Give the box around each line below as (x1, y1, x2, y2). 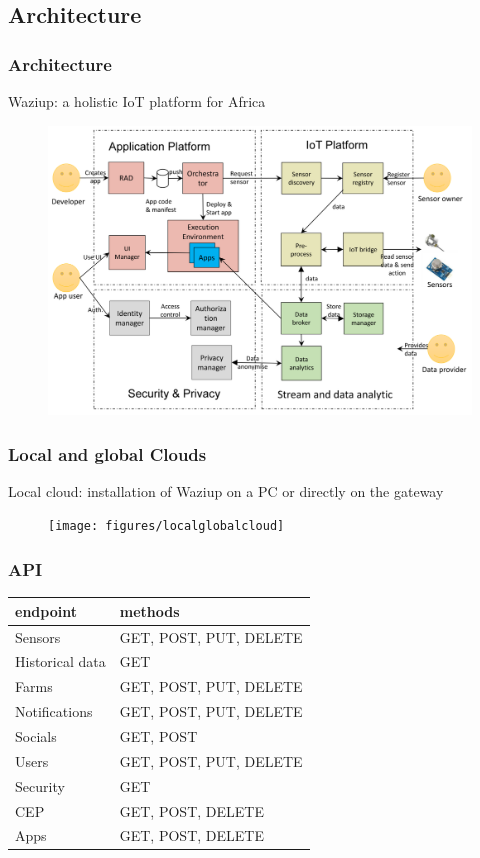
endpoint (15, 600, 77, 621)
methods (119, 600, 180, 621)
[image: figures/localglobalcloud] (48, 519, 285, 534)
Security (15, 775, 65, 796)
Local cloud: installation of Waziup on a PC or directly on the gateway (8, 480, 444, 501)
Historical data (15, 651, 106, 672)
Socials (15, 726, 57, 747)
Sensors (15, 626, 61, 647)
